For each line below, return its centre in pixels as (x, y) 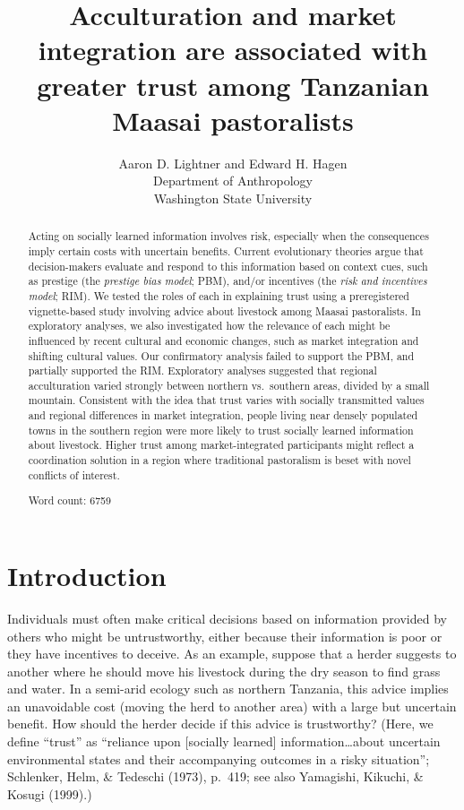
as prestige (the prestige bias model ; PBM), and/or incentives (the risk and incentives (228, 281)
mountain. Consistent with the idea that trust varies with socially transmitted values (226, 400)
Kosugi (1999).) (50, 793)
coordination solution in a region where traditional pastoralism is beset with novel (219, 460)
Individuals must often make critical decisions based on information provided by (227, 618)
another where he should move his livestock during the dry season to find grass (224, 671)
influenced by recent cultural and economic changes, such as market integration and (223, 340)
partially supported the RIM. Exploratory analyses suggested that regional (202, 371)
